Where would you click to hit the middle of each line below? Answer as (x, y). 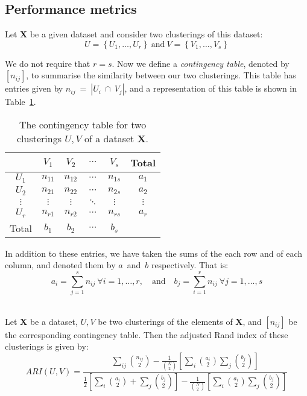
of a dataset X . (117, 138)
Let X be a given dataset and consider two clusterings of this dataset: (134, 34)
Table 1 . (21, 102)
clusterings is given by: (47, 346)
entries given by (34, 88)
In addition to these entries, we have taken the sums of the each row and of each (154, 253)
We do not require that (48, 63)
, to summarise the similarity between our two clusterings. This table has (161, 75)
